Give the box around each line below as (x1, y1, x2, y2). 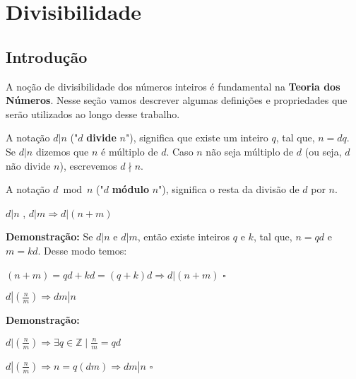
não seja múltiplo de (206, 144, 294, 158)
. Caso (166, 144, 194, 158)
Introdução (6, 45, 88, 67)
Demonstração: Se (6, 229, 93, 244)
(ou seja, (304, 144, 342, 158)
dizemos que (35, 144, 89, 158)
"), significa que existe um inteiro (125, 130, 268, 145)
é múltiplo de (101, 144, 158, 158)
